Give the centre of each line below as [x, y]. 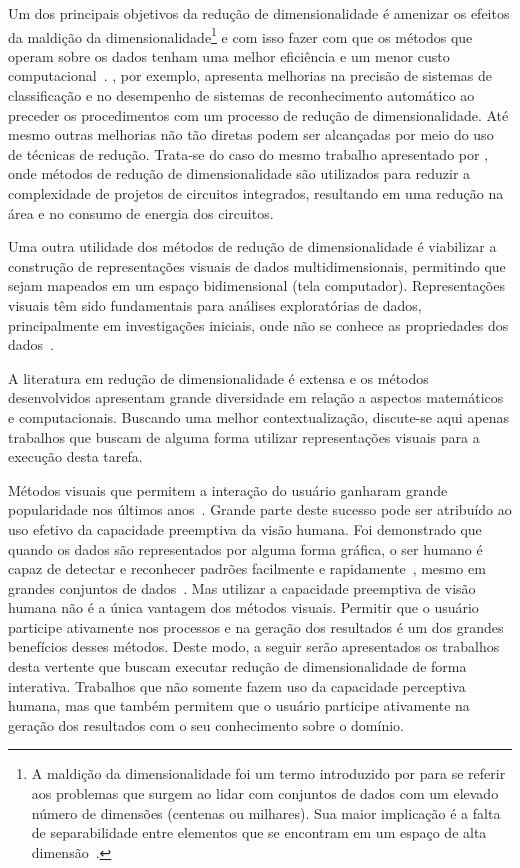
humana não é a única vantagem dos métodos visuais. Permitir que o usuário [243, 607]
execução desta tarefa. [75, 456]
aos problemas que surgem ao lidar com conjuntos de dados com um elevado [265, 793]
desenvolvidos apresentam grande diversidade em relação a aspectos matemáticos [256, 397]
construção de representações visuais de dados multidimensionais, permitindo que [257, 265]
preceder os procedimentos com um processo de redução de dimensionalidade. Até [258, 114]
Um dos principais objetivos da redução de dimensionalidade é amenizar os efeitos [259, 13]
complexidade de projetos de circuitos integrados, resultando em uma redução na [256, 193]
